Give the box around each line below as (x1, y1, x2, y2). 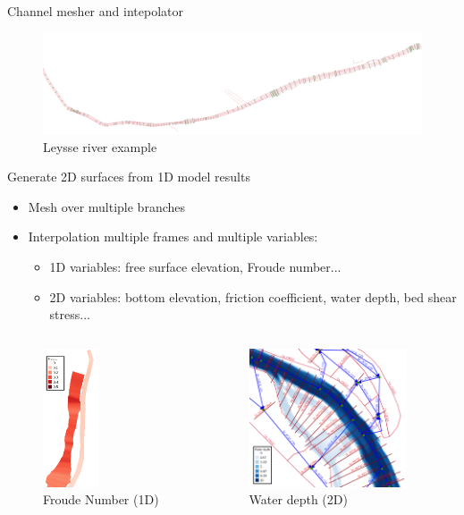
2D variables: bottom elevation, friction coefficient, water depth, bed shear (49, 287, 457, 306)
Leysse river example (43, 137, 157, 156)
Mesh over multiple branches (28, 197, 186, 215)
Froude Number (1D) (43, 490, 159, 509)
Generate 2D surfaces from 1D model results (7, 167, 250, 186)
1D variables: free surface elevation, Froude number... (49, 257, 342, 276)
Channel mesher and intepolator (7, 2, 183, 20)
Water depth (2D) (249, 490, 348, 509)
